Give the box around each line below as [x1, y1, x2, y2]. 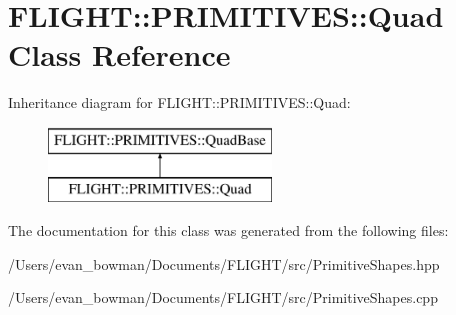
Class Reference [8, 34, 231, 75]
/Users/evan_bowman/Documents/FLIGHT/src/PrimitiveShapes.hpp [8, 253, 440, 274]
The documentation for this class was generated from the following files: [8, 220, 449, 241]
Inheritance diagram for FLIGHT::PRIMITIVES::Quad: [8, 92, 351, 113]
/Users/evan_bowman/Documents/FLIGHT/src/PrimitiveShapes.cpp [8, 287, 438, 308]
